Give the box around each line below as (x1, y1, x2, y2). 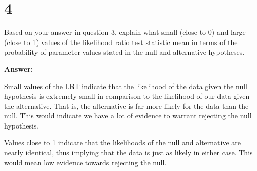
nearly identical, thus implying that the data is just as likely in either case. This (4, 147, 253, 158)
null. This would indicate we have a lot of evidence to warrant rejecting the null (4, 110, 252, 121)
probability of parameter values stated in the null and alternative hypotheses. (4, 47, 245, 57)
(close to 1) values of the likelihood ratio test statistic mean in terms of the (4, 36, 238, 47)
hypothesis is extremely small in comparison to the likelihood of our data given (4, 91, 250, 101)
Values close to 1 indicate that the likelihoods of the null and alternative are (4, 137, 241, 148)
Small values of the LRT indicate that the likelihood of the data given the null (4, 80, 247, 91)
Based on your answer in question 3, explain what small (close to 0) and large (4, 27, 246, 37)
